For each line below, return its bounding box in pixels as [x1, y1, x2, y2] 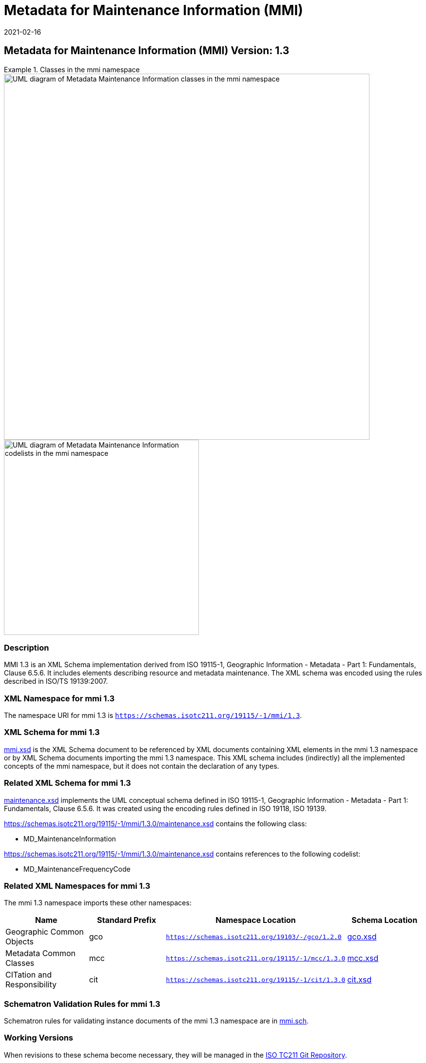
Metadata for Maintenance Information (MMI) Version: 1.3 [4, 44, 290, 57]
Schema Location [351, 915, 418, 925]
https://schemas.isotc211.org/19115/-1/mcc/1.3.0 [166, 954, 346, 962]
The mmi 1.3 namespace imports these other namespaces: [4, 899, 192, 907]
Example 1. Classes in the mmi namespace [4, 65, 140, 74]
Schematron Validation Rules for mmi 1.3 [4, 999, 160, 1009]
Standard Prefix [97, 915, 156, 925]
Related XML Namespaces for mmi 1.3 [4, 880, 151, 891]
